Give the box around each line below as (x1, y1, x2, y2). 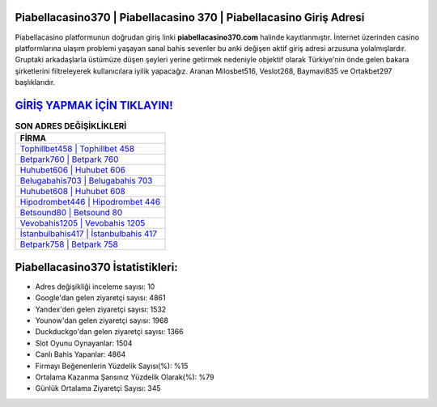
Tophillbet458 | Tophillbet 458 (19, 143, 135, 155)
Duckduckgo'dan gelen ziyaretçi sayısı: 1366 (35, 327, 184, 337)
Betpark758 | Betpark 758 (19, 239, 119, 250)
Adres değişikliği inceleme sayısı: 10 (35, 282, 155, 291)
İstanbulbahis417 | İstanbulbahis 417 (19, 228, 158, 240)
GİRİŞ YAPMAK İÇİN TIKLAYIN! (15, 98, 173, 112)
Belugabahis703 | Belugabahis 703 (19, 175, 153, 186)
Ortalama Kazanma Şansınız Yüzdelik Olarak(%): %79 (35, 372, 214, 382)
